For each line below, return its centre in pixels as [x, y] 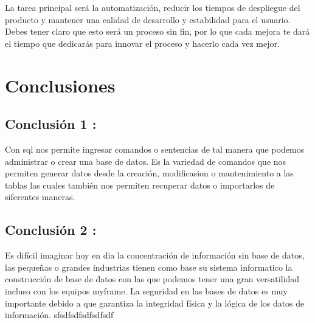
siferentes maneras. [40, 197]
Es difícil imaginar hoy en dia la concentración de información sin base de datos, [155, 255]
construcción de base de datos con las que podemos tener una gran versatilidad [152, 279]
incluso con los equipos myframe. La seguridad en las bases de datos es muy [146, 290]
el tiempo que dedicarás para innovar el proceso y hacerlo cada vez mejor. [142, 43]
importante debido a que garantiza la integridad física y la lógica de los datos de [155, 303]
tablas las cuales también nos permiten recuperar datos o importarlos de [140, 185]
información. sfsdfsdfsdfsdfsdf [59, 315]
